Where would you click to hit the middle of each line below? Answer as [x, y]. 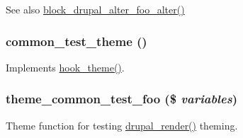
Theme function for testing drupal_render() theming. [122, 125]
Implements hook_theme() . [65, 67]
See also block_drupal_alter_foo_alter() [95, 9]
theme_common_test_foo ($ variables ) [121, 99]
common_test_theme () [77, 41]
